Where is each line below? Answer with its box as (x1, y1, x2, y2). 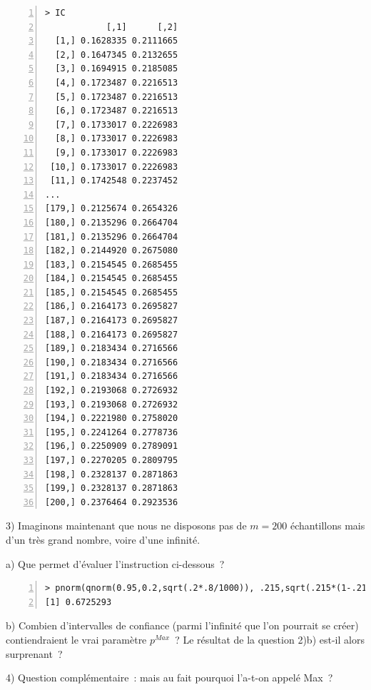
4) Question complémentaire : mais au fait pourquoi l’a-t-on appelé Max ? (6, 670, 333, 685)
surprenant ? (6, 646, 63, 661)
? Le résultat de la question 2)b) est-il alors (175, 631, 365, 646)
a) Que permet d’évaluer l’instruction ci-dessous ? (6, 556, 225, 571)
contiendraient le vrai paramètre (6, 631, 147, 646)
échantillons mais (290, 518, 365, 533)
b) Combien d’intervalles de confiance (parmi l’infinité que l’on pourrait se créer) (6, 618, 359, 633)
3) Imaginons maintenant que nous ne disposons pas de (6, 518, 247, 533)
